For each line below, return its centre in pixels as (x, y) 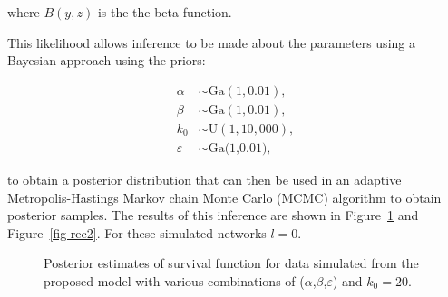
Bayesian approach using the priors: (107, 60)
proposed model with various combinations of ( (174, 280)
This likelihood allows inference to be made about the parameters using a (211, 42)
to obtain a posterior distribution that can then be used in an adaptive (205, 179)
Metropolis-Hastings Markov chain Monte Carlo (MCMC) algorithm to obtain (224, 197)
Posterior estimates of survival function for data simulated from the (231, 263)
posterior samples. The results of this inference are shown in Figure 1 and (213, 215)
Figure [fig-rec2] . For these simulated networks (137, 232)
